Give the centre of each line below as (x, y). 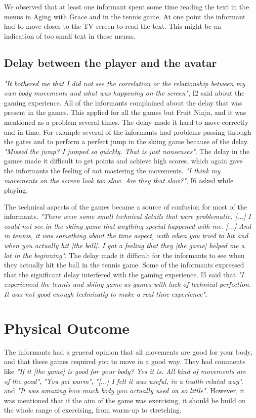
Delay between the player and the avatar (110, 62)
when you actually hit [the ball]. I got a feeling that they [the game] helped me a (124, 245)
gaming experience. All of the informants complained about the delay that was (123, 102)
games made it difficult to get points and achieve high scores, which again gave (123, 161)
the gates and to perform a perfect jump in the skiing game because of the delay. (127, 141)
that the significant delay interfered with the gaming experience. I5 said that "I (124, 274)
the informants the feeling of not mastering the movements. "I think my (112, 170)
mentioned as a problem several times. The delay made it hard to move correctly (126, 122)
